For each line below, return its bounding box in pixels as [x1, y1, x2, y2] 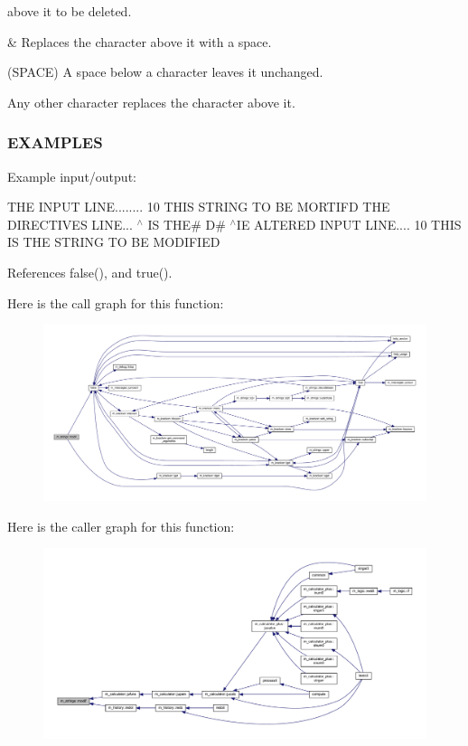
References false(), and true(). [7, 262, 173, 281]
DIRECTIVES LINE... [7, 214, 133, 233]
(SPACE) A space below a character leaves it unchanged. [7, 62, 323, 81]
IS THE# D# [147, 214, 226, 233]
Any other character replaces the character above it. [7, 92, 295, 111]
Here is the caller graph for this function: [7, 516, 235, 535]
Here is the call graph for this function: [7, 293, 224, 312]
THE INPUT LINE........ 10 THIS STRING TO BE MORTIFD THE [7, 197, 390, 216]
